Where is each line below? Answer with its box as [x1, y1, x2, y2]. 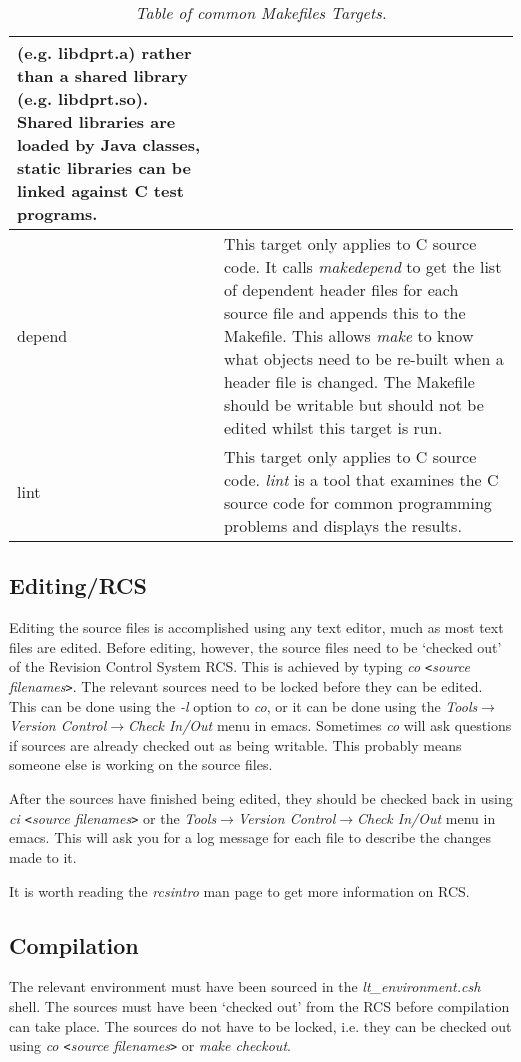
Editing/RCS [9, 570, 147, 601]
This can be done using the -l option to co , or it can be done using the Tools [9, 695, 478, 716]
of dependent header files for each [223, 278, 459, 301]
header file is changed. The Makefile [223, 370, 475, 393]
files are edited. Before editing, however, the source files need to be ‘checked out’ [9, 636, 502, 657]
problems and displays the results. [223, 514, 462, 537]
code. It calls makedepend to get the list [223, 255, 502, 278]
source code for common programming [223, 491, 492, 514]
